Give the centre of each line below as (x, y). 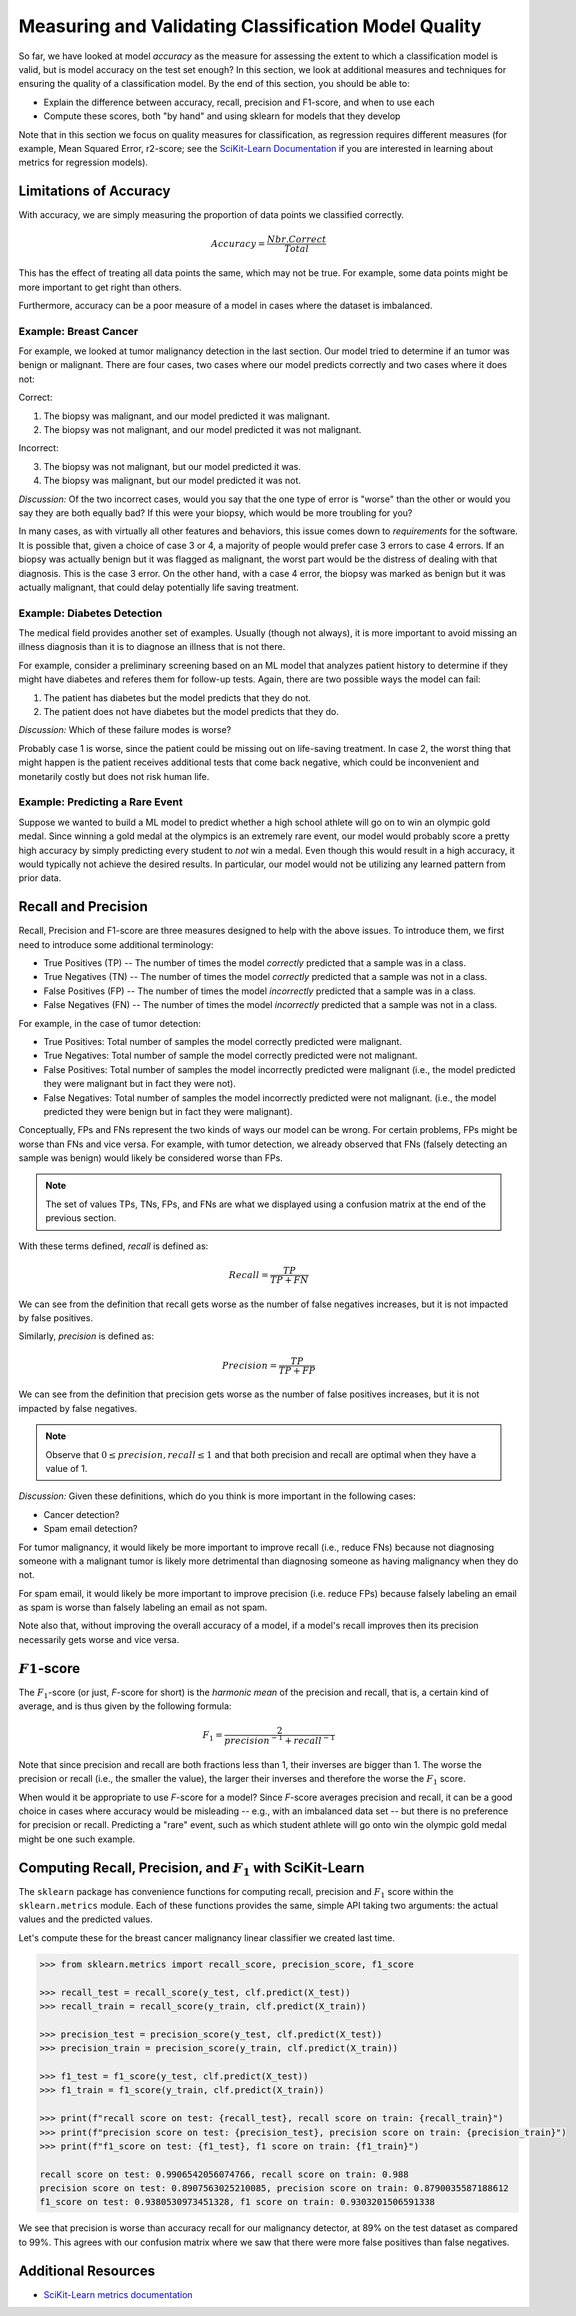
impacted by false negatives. (78, 1408)
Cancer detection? (81, 1514)
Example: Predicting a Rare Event (101, 802)
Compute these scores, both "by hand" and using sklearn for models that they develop (222, 116)
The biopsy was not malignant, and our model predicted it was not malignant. (202, 430)
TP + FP (297, 1370)
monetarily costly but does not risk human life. (114, 776)
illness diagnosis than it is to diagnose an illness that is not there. (152, 647)
